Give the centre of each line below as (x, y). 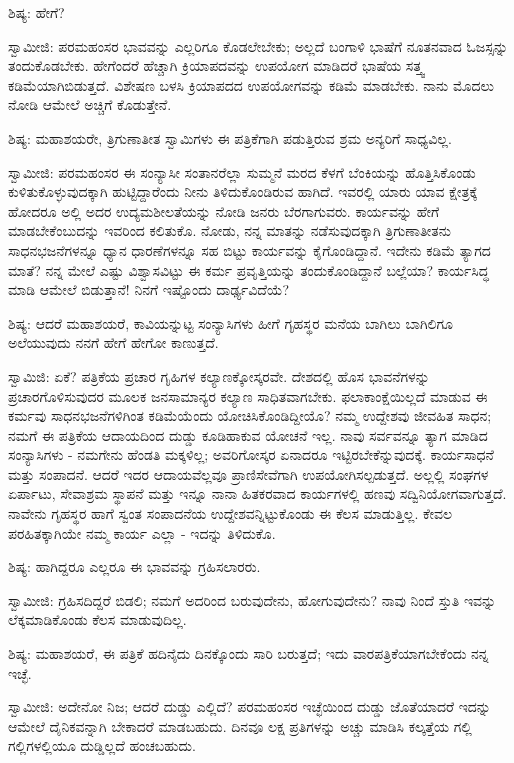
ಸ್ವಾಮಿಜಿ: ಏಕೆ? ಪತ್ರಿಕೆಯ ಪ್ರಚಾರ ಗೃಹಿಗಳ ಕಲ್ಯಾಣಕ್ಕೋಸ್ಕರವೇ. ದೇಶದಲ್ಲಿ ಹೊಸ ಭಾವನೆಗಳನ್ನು (219, 375)
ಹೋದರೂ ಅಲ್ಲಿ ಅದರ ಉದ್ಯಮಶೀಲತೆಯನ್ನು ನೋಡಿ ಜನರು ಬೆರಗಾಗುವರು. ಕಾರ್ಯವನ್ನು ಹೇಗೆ (224, 210)
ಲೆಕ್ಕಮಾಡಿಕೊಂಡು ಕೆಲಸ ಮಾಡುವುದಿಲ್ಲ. (97, 619)
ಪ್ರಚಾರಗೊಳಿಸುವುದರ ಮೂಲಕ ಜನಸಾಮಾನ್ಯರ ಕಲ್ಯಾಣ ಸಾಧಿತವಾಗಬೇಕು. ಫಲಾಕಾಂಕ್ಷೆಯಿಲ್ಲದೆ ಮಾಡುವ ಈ (248, 395)
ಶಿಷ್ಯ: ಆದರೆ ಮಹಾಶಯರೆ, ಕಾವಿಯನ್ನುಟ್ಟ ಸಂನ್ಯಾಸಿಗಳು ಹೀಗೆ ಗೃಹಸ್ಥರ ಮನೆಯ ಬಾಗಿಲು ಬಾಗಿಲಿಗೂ (231, 322)
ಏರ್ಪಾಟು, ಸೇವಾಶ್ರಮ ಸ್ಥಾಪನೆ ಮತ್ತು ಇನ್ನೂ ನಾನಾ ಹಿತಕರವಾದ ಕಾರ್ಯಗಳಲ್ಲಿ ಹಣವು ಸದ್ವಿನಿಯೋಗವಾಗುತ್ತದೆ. (257, 493)
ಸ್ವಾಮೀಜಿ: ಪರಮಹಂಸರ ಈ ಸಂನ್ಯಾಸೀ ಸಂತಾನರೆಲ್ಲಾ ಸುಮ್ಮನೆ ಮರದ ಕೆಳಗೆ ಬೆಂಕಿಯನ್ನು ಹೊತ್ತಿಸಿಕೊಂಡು (242, 171)
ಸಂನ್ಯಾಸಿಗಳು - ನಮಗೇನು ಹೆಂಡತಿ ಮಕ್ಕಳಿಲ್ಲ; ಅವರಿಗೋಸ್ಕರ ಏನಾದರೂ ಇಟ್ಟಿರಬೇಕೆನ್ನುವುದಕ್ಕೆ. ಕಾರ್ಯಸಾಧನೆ (251, 454)
